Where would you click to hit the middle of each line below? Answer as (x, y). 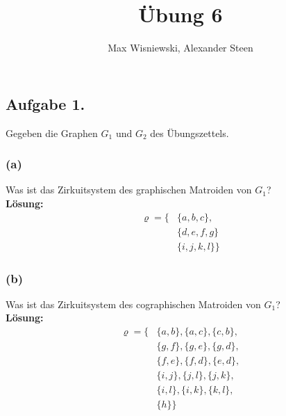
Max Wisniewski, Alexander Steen (180, 48)
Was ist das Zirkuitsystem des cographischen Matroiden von (133, 304)
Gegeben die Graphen (52, 133)
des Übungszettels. (190, 133)
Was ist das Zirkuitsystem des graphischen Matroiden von (129, 190)
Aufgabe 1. (45, 103)
